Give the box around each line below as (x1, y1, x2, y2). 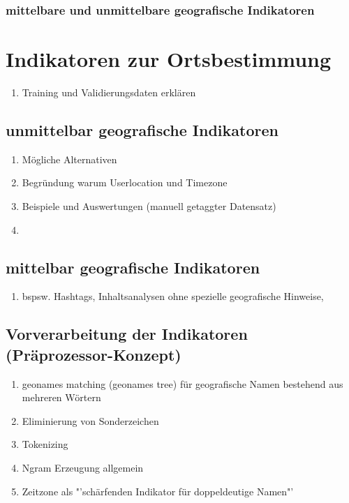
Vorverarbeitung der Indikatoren (6, 323, 248, 345)
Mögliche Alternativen (22, 151, 117, 166)
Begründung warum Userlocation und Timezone (22, 175, 228, 190)
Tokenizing (22, 437, 68, 451)
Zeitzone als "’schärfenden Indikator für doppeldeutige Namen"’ (22, 483, 294, 498)
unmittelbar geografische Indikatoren (6, 119, 279, 140)
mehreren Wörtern (22, 390, 101, 405)
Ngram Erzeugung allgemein (22, 460, 144, 474)
